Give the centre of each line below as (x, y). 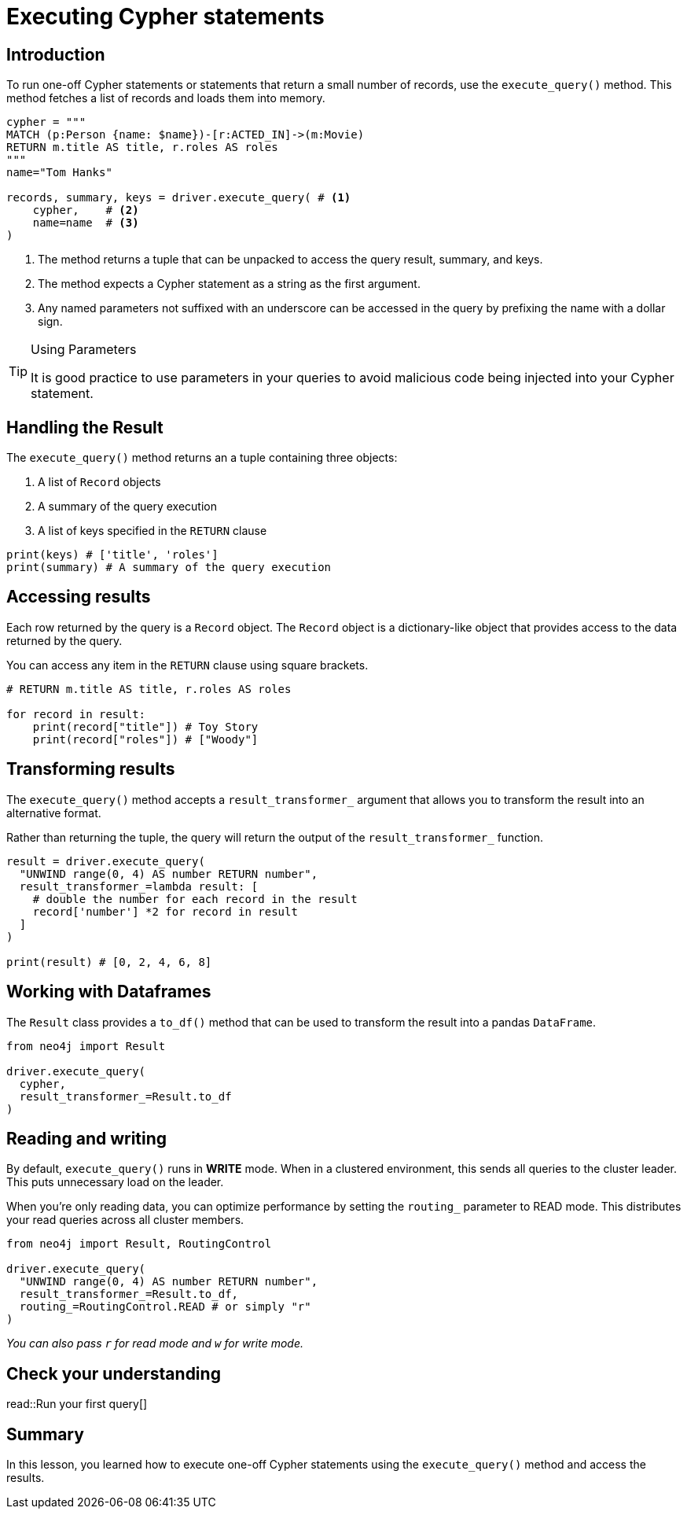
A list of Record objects (99, 482)
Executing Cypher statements (165, 17)
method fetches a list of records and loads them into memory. (166, 98)
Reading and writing (87, 1138)
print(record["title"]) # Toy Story (145, 726)
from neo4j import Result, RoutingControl (139, 1244)
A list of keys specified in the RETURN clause (152, 531)
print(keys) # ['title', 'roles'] (112, 555)
